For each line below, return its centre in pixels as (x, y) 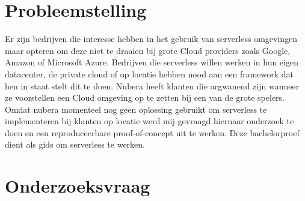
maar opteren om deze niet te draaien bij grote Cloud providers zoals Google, (148, 50)
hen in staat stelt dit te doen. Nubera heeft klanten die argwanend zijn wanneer (152, 85)
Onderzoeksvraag (78, 186)
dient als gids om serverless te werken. (75, 144)
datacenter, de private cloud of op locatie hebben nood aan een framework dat (149, 73)
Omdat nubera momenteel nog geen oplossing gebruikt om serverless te (136, 109)
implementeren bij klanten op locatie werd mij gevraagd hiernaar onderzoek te (149, 121)
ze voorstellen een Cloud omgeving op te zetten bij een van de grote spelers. (145, 97)
